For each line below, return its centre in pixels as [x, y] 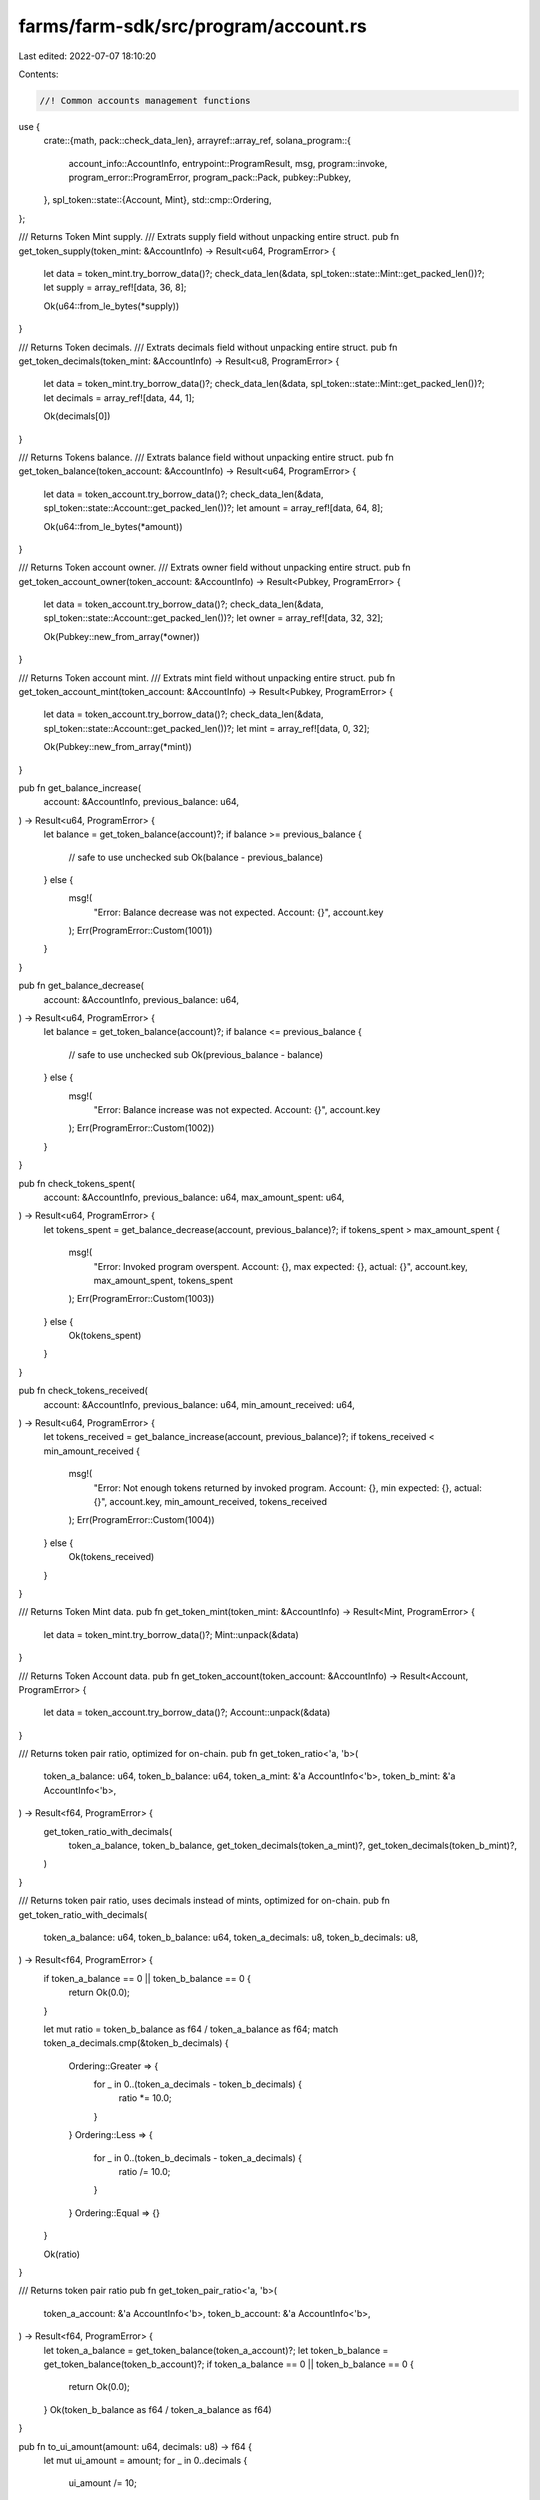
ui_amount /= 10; [102, 2483]
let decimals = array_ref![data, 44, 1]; [119, 397]
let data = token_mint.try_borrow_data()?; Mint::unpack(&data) [171, 1634]
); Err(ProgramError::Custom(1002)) [141, 1128]
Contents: [38, 74]
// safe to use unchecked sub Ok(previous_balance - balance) [196, 1054]
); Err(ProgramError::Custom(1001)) [140, 931]
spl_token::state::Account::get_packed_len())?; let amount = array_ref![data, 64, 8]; [213, 508]
